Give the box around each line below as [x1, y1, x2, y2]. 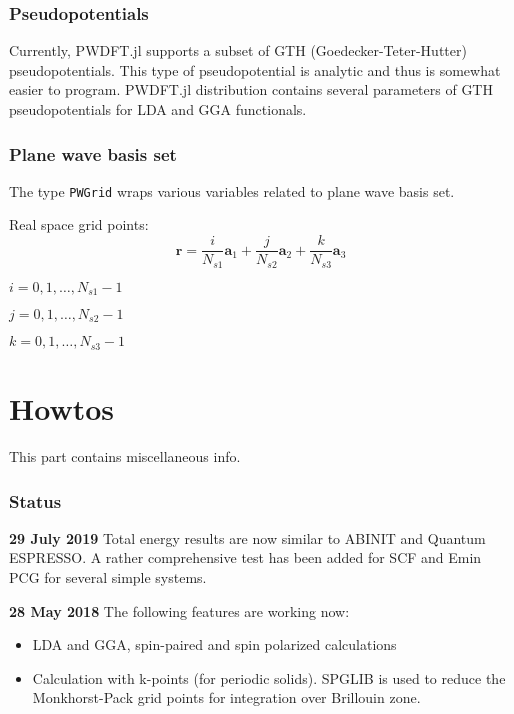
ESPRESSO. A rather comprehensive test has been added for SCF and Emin [9, 547, 482, 568]
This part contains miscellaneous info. [9, 446, 241, 467]
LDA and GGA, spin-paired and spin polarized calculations [32, 634, 397, 655]
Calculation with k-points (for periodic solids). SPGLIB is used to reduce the [32, 667, 506, 688]
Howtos [9, 388, 115, 429]
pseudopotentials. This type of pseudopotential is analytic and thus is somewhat [9, 59, 501, 80]
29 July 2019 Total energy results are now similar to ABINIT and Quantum [9, 527, 486, 548]
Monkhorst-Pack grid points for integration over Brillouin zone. [32, 687, 421, 708]
